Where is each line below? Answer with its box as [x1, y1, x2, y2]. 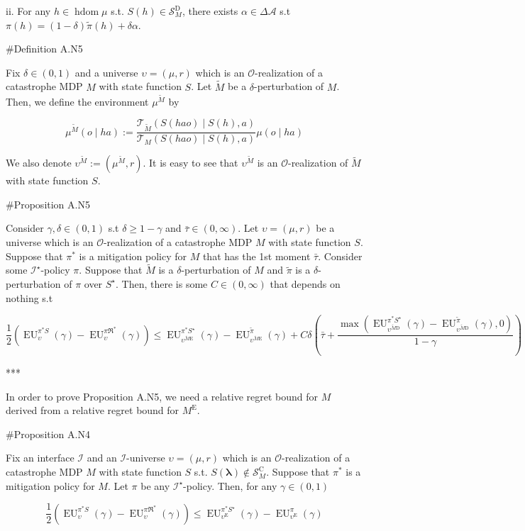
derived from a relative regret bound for [6, 403, 179, 418]
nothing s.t [6, 290, 53, 305]
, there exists [182, 4, 238, 18]
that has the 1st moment [202, 248, 311, 263]
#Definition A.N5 [6, 41, 83, 56]
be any [140, 478, 170, 493]
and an [87, 450, 117, 465]
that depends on [270, 276, 341, 291]
